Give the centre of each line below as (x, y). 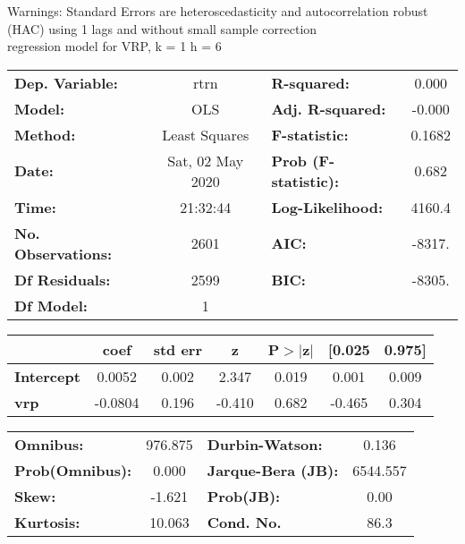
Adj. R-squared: (329, 108)
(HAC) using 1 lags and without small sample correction (162, 28)
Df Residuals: (63, 279)
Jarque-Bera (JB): (273, 470)
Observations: (63, 253)
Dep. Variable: (66, 82)
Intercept (47, 376)
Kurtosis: (47, 522)
